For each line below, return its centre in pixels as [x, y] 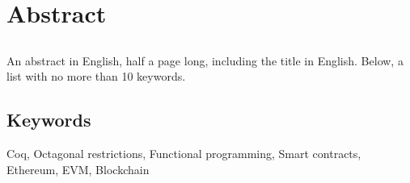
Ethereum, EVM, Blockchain [78, 169]
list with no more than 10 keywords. [96, 76]
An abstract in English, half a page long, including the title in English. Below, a [205, 60]
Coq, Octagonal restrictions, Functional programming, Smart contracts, [184, 154]
